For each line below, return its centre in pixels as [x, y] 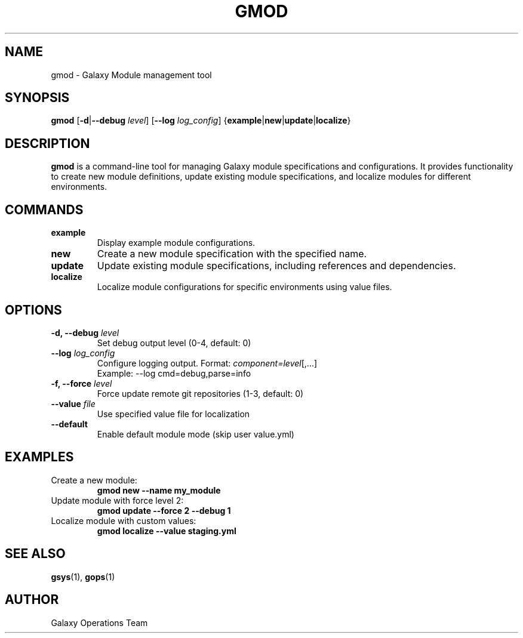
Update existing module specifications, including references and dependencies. [276, 266]
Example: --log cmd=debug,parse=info [174, 373]
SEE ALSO [35, 554]
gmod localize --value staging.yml [167, 531]
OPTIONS [33, 310]
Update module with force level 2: [117, 500]
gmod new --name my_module [159, 490]
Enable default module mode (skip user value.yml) [196, 434]
